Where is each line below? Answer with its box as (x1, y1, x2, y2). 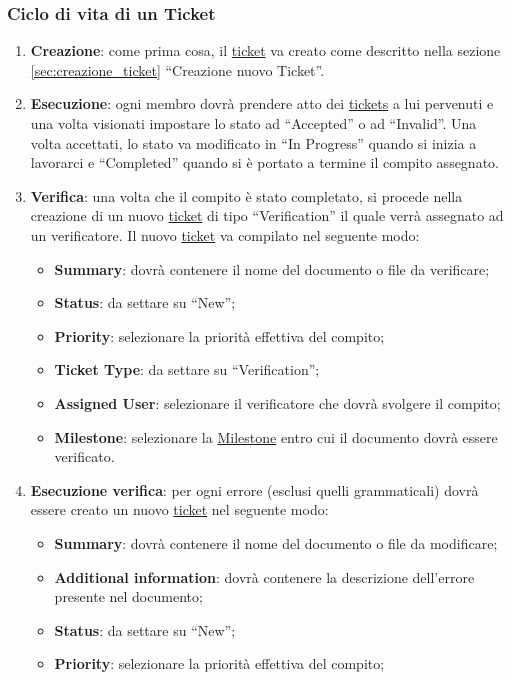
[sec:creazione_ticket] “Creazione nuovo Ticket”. (30, 59, 325, 80)
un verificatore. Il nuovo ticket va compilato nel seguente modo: (30, 224, 420, 245)
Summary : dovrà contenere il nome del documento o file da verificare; (54, 258, 490, 279)
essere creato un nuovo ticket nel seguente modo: (30, 499, 329, 520)
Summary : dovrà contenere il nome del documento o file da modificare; (54, 532, 498, 553)
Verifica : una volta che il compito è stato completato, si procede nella (30, 185, 463, 206)
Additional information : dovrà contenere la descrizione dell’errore (54, 566, 475, 587)
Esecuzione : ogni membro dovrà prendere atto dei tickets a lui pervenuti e (30, 93, 494, 114)
